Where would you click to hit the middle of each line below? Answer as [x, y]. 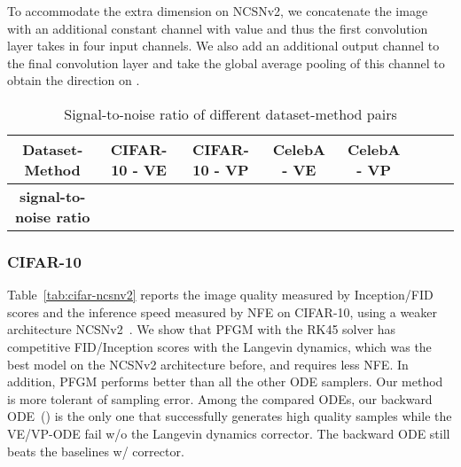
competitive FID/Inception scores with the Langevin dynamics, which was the [219, 346]
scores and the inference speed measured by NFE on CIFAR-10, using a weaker [223, 311]
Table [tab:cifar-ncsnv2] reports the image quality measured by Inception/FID [220, 295]
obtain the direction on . [74, 80]
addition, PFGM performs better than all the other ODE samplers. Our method [225, 381]
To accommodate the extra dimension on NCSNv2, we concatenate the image [218, 11]
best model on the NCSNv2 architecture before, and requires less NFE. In [208, 364]
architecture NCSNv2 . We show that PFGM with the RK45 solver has [202, 329]
